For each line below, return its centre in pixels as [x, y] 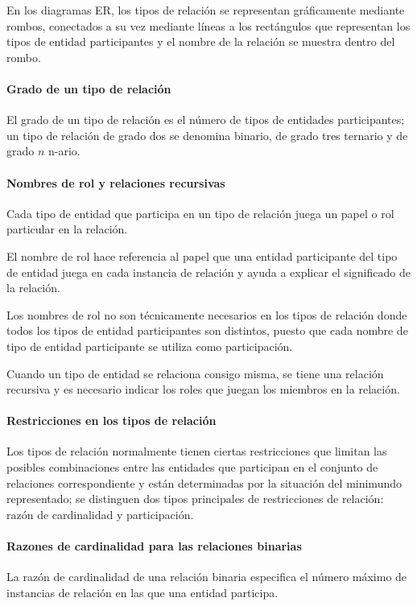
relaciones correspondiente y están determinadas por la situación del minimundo [204, 482]
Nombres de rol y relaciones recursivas [116, 182]
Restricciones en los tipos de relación [111, 420]
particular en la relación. [67, 229]
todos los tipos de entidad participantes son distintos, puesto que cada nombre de [207, 330]
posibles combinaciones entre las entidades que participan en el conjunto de [192, 467]
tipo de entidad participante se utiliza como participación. [150, 346]
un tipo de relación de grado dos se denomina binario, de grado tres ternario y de [207, 135]
